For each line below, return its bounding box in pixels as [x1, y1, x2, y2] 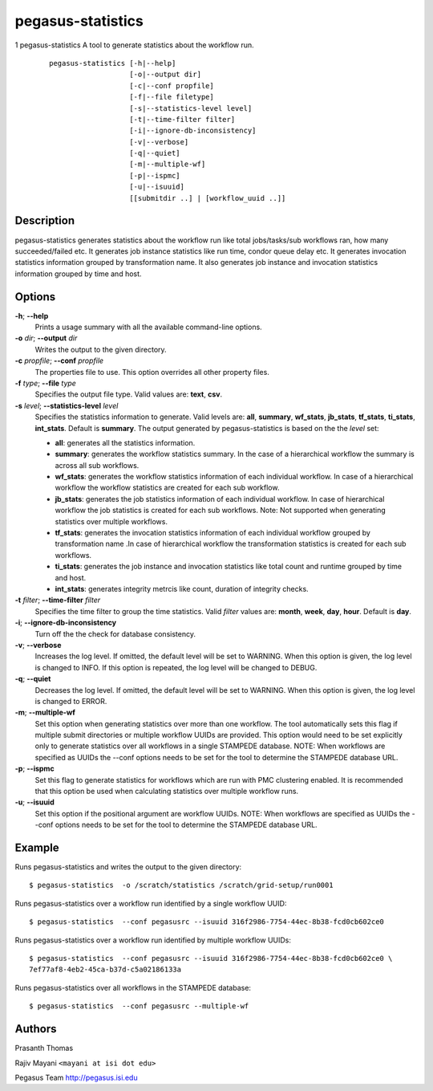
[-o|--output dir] [129, 70, 202, 79]
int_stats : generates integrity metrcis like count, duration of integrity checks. [55, 584, 309, 593]
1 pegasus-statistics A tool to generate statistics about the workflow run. [14, 40, 254, 50]
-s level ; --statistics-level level [14, 401, 119, 410]
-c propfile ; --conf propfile [14, 356, 104, 365]
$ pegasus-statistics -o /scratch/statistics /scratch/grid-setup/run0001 [29, 881, 334, 890]
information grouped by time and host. [14, 269, 142, 279]
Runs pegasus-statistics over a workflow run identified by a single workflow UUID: [14, 898, 287, 908]
